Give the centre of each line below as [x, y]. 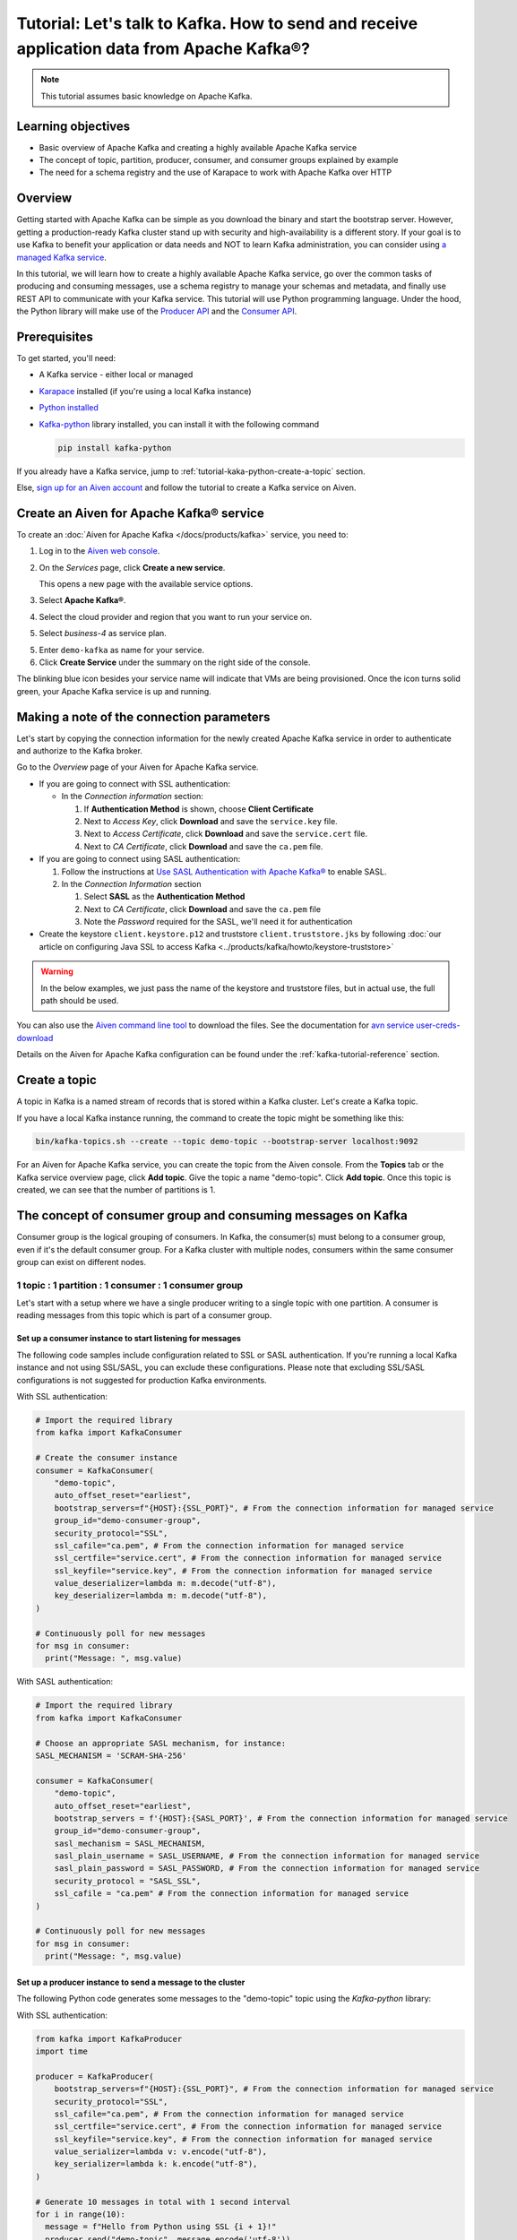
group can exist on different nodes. [82, 1262]
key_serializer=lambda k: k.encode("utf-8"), [156, 2164]
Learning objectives [73, 126]
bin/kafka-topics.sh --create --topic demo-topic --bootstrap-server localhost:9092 [227, 1142]
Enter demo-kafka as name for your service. [122, 650]
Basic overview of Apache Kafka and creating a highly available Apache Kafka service [198, 147]
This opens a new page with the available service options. [146, 583]
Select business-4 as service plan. [103, 633]
